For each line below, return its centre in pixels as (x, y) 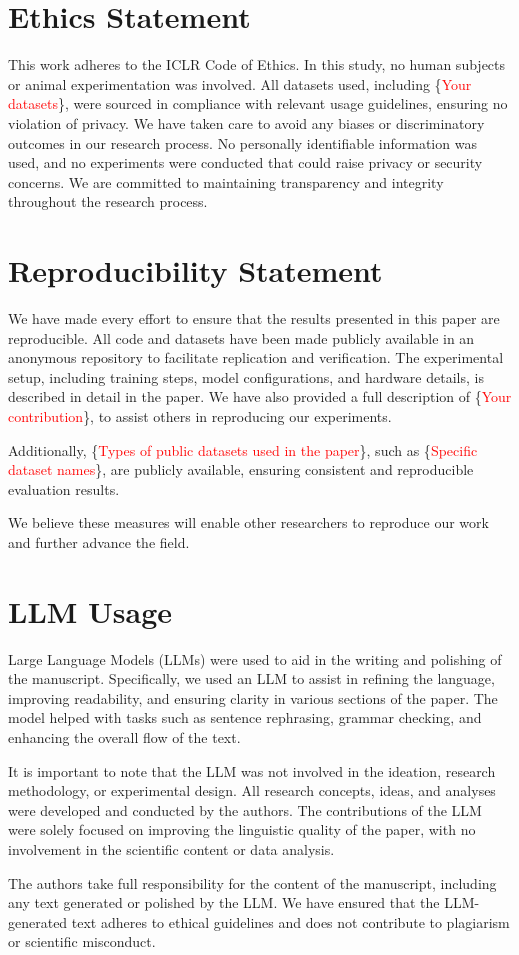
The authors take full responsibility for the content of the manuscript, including (252, 882)
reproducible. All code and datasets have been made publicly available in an (241, 337)
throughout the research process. (108, 201)
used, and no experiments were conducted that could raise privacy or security (245, 162)
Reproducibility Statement (195, 270)
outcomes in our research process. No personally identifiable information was (242, 142)
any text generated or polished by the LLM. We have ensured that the (224, 902)
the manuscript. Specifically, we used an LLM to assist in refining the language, (251, 678)
